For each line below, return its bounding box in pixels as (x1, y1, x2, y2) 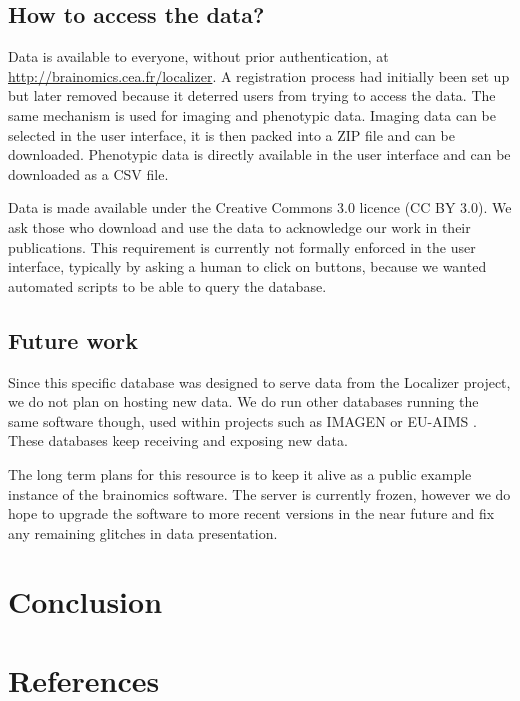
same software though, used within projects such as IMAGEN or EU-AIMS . (8, 410, 477, 431)
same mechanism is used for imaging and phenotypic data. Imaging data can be (8, 104, 496, 125)
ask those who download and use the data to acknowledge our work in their (8, 216, 471, 237)
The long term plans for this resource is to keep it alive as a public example (8, 463, 472, 484)
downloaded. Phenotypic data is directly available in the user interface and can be (8, 144, 511, 165)
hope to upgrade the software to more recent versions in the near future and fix (8, 503, 495, 524)
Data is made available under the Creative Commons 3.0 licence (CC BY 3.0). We (8, 197, 512, 218)
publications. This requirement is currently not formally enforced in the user (8, 236, 476, 257)
